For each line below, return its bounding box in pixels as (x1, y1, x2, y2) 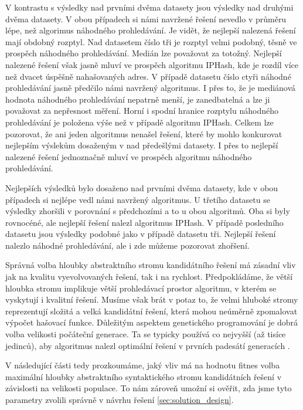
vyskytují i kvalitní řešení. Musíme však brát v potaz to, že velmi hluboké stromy (5, 293, 298, 306)
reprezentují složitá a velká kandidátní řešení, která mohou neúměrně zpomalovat (5, 304, 298, 317)
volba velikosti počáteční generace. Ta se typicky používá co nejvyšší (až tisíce (5, 328, 286, 340)
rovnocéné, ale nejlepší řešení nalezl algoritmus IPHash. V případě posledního (5, 216, 284, 228)
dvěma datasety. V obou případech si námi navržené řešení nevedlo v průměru (5, 12, 287, 25)
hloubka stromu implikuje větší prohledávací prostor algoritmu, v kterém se (5, 282, 277, 294)
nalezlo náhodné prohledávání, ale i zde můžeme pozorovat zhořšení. (5, 239, 250, 251)
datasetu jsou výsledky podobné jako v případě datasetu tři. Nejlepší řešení (5, 228, 276, 240)
